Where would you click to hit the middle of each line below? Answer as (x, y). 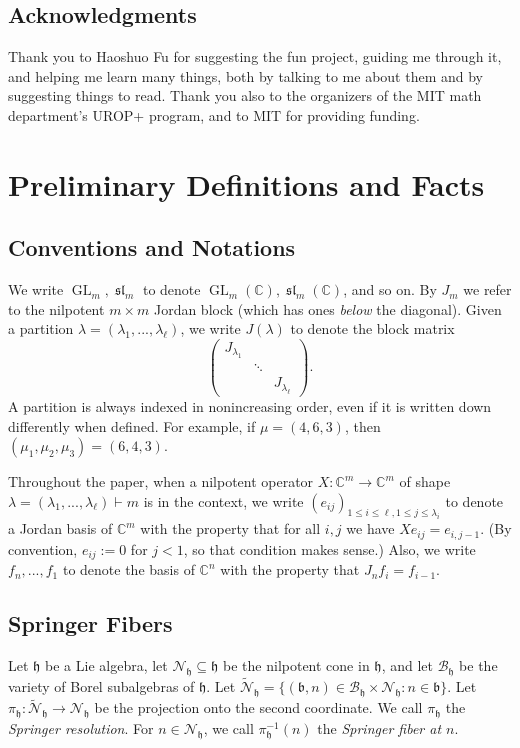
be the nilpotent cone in (296, 665)
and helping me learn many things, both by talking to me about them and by (245, 75)
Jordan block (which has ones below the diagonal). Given (327, 308)
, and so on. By (390, 289)
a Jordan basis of (60, 528)
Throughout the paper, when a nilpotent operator (161, 481)
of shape (425, 481)
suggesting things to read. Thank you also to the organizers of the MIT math (245, 95)
